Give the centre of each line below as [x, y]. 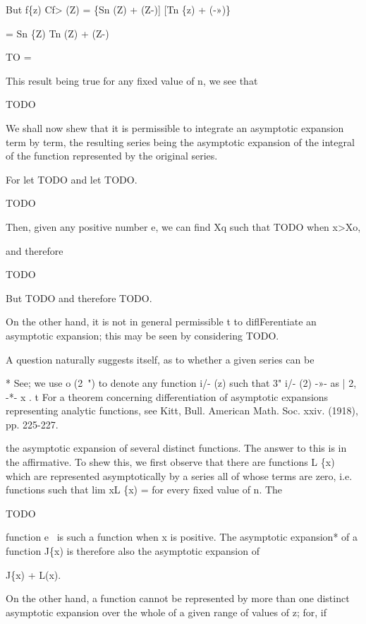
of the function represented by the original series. [112, 156]
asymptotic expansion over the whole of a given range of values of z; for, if [166, 612]
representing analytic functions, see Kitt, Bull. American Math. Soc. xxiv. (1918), [182, 410]
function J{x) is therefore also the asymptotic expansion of [133, 551]
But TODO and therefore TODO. [79, 298]
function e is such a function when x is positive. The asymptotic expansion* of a [182, 537]
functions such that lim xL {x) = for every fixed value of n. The [144, 490]
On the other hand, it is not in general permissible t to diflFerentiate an [161, 322]
